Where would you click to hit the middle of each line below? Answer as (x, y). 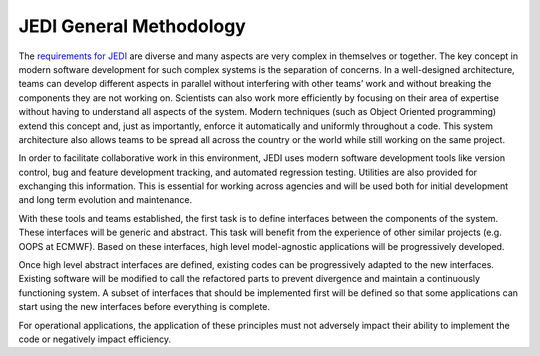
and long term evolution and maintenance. (105, 200)
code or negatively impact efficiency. (95, 339)
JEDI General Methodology (132, 26)
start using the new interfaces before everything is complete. (144, 307)
